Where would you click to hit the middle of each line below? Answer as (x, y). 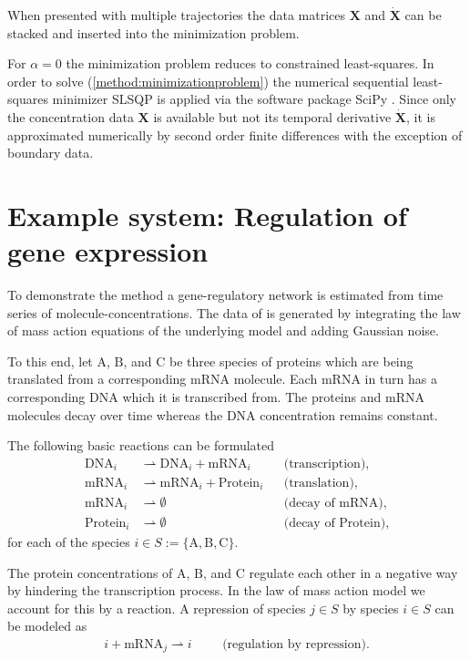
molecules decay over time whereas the (115, 414)
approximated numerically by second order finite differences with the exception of (235, 134)
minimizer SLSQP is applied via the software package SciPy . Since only (254, 99)
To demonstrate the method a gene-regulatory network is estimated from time (225, 295)
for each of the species (69, 541)
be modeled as (47, 626)
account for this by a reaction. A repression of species (157, 608)
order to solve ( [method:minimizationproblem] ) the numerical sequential (208, 81)
